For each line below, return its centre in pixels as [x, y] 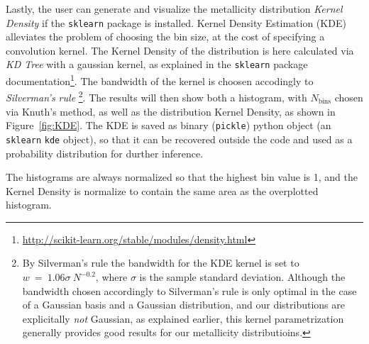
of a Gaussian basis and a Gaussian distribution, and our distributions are [183, 305]
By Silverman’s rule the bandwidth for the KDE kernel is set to [161, 263]
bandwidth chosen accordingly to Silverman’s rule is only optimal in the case [189, 290]
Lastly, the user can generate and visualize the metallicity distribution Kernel [174, 9]
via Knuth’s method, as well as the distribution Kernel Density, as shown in [171, 111]
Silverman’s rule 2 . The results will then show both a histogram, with [156, 96]
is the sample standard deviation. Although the [242, 277]
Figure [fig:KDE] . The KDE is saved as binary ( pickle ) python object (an [169, 125]
